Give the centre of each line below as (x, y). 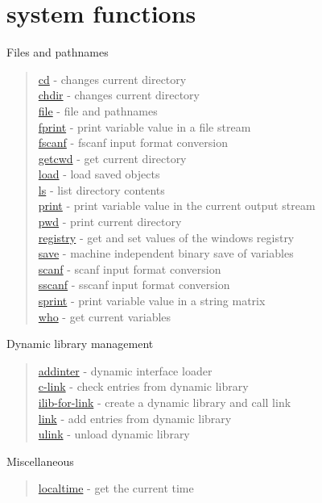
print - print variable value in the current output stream (177, 205)
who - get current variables (105, 316)
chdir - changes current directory (119, 95)
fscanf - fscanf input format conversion (133, 143)
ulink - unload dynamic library (114, 434)
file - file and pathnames (98, 110)
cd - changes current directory (112, 79)
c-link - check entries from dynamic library (143, 386)
